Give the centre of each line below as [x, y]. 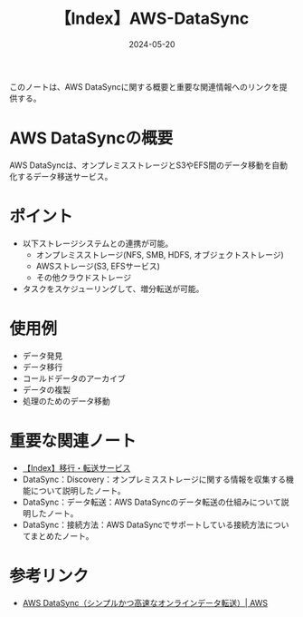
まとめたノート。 [62, 535]
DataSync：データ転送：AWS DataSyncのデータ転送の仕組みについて [152, 502]
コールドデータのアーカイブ [74, 378]
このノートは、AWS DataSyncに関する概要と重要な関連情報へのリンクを [145, 86]
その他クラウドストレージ [84, 277]
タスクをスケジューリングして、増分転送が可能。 [113, 289]
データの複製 [46, 389]
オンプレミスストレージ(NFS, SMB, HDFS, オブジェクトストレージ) [160, 254]
